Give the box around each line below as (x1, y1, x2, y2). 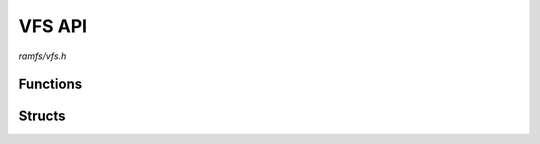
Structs (18, 108, 66, 125)
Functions (18, 76, 83, 93)
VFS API (18, 15, 88, 37)
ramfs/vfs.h (18, 50, 67, 62)
